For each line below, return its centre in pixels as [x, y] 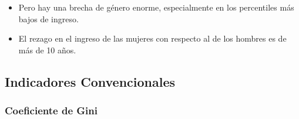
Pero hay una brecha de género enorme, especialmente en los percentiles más [156, 7]
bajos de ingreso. [48, 18]
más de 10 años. [47, 50]
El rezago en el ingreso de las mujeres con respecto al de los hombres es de [152, 38]
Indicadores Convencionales [90, 81]
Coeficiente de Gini [51, 110]
